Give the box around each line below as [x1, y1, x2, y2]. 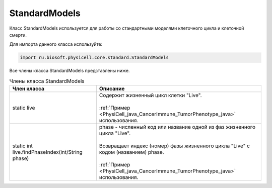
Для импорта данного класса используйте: [9, 41, 103, 47]
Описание [99, 85, 125, 92]
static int [12, 142, 33, 149]
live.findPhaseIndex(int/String [12, 149, 83, 156]
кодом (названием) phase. [99, 149, 164, 156]
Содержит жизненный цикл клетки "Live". [99, 92, 202, 99]
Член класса [12, 85, 45, 92]
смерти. [9, 32, 27, 38]
